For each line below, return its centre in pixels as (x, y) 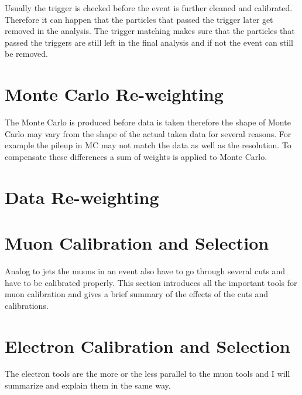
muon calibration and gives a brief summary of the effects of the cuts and (136, 294)
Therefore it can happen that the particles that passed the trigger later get (139, 19)
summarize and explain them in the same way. (88, 385)
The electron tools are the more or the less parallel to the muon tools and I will (147, 374)
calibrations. (27, 305)
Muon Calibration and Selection (137, 243)
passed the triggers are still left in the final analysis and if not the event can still (149, 42)
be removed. (26, 54)
